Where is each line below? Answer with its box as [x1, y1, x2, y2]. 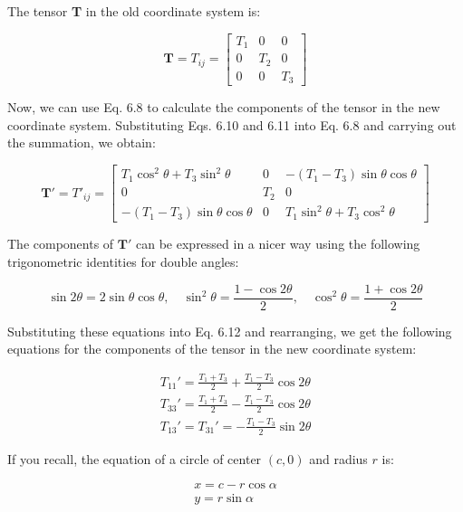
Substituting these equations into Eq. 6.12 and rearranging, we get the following [7, 321, 452, 340]
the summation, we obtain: [7, 133, 156, 152]
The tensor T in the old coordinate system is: [7, 2, 261, 20]
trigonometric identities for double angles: [7, 252, 239, 270]
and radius [309, 449, 368, 468]
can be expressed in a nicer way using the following [136, 234, 420, 253]
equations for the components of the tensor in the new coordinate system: [7, 339, 417, 358]
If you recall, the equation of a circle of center [7, 449, 262, 468]
